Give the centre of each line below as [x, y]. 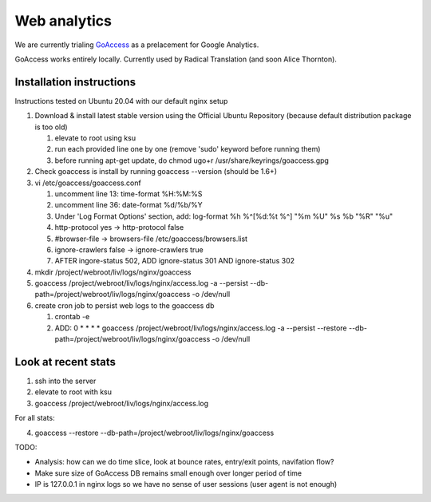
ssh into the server [65, 381]
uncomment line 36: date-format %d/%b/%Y [129, 205]
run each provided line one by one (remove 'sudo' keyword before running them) [188, 149]
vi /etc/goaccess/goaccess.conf [88, 183]
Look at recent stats [65, 362]
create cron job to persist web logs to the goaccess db [125, 305]
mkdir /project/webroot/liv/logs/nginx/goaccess [113, 272]
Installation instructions [75, 82]
